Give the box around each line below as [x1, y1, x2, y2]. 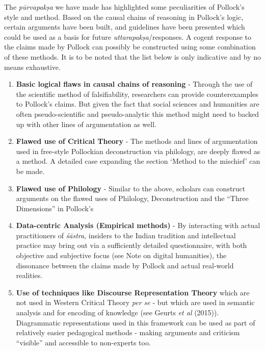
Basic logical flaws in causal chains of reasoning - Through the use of [16, 79, 253, 89]
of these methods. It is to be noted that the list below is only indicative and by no [4, 51, 261, 62]
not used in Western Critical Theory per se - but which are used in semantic [16, 297, 255, 308]
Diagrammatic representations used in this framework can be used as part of [16, 317, 255, 328]
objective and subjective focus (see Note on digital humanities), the [16, 250, 227, 261]
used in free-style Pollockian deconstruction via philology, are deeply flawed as [16, 145, 260, 156]
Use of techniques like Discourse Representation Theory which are [16, 287, 250, 297]
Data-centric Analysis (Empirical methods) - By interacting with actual [16, 220, 260, 231]
